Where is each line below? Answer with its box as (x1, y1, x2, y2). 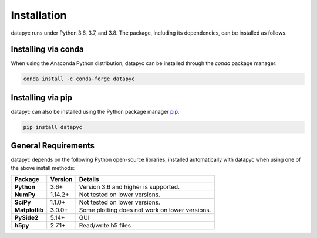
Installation (11, 9, 67, 22)
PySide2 (14, 214, 39, 222)
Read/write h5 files (79, 222, 131, 230)
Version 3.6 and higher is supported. (79, 183, 180, 191)
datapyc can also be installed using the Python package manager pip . (11, 108, 180, 115)
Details (79, 175, 99, 183)
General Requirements (11, 141, 95, 151)
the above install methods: (11, 164, 75, 171)
